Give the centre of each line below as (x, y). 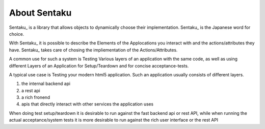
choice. (17, 34)
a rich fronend (36, 97)
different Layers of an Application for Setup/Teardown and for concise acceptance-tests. (99, 65)
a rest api (31, 90)
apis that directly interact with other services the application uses (87, 104)
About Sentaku (40, 13)
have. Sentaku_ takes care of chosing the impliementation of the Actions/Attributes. (93, 50)
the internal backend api (46, 84)
